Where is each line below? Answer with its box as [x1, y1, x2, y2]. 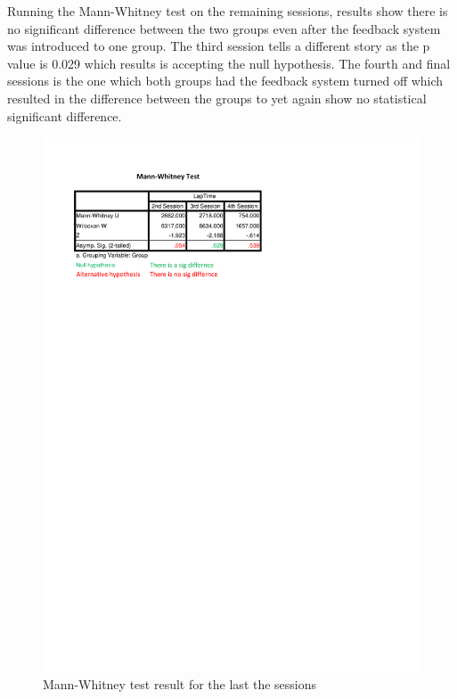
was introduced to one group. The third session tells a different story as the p [7, 37, 430, 55]
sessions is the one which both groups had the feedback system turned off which [7, 71, 444, 90]
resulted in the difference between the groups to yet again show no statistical [7, 88, 427, 107]
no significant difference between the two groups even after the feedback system [7, 19, 441, 37]
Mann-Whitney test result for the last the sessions [43, 675, 317, 694]
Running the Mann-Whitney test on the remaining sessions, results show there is [7, 2, 448, 20]
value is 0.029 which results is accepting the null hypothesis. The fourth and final [7, 53, 451, 72]
